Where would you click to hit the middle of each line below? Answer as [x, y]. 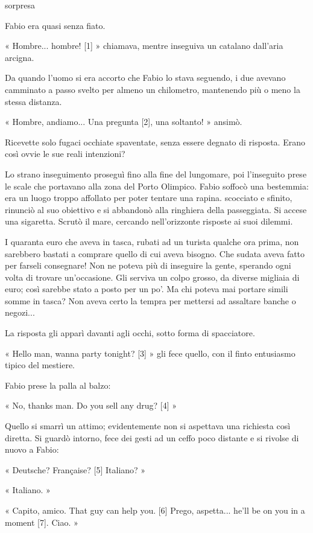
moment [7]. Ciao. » [42, 522]
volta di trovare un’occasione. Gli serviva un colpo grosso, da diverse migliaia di [152, 277]
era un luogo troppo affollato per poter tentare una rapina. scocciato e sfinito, [149, 198]
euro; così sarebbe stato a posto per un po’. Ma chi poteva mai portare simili [147, 289]
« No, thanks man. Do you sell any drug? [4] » [91, 405]
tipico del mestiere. [40, 365]
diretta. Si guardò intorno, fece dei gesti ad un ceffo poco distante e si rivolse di [152, 437]
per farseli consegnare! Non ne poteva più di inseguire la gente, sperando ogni [148, 265]
